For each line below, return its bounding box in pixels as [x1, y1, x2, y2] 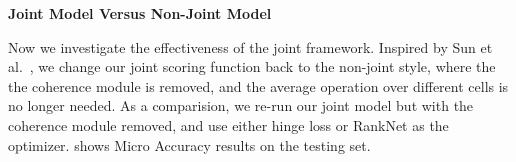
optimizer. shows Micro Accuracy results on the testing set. [8, 134, 371, 155]
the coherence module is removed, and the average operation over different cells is [8, 75, 509, 96]
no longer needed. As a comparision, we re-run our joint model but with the [8, 95, 474, 116]
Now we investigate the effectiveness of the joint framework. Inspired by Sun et [8, 36, 493, 57]
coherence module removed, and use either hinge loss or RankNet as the [8, 114, 449, 135]
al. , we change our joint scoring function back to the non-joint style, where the [8, 56, 496, 77]
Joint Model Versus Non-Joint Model [8, 3, 272, 23]
